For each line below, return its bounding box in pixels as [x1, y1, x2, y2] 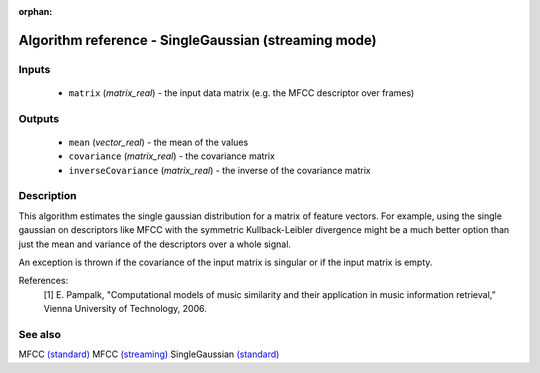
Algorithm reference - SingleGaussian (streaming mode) [18, 31, 377, 49]
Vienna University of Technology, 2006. [43, 303, 207, 315]
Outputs [18, 111, 60, 125]
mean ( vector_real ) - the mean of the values [68, 136, 249, 148]
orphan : [18, 6, 53, 17]
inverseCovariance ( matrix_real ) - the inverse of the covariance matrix [68, 164, 371, 176]
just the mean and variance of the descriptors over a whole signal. [18, 238, 292, 250]
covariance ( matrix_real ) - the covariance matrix [68, 150, 275, 162]
